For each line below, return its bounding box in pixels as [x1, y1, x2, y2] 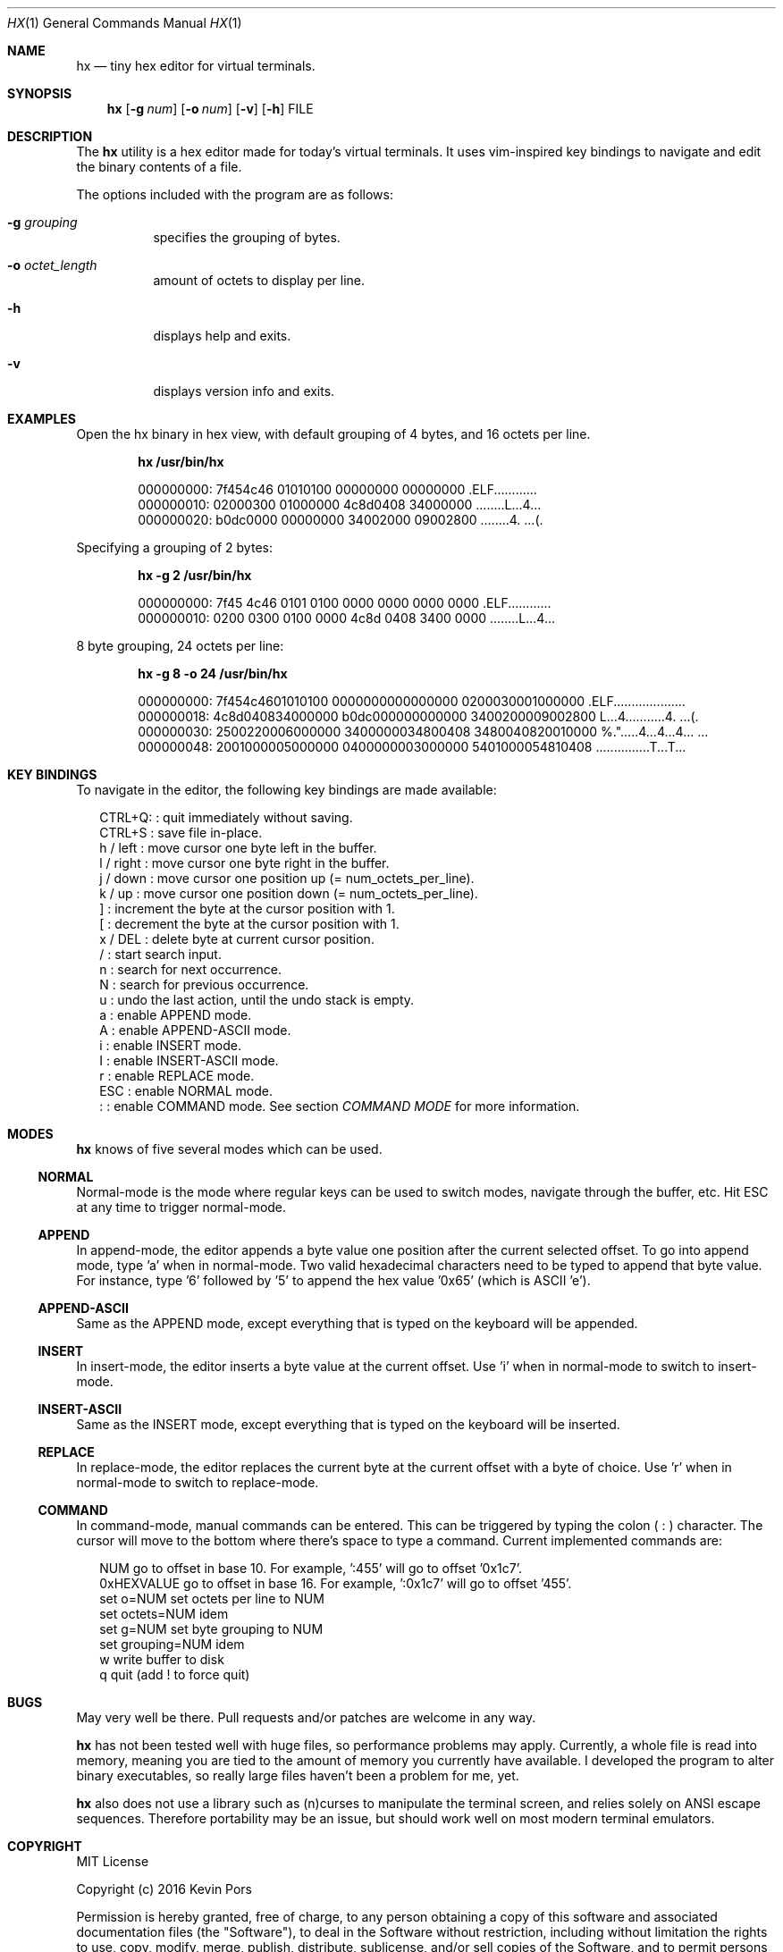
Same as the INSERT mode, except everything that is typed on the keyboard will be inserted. [76, 1417, 620, 1432]
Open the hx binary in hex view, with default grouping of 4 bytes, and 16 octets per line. [76, 426, 591, 442]
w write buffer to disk [99, 1652, 224, 1667]
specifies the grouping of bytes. [153, 230, 341, 245]
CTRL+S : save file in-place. [99, 825, 263, 840]
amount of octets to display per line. [153, 273, 366, 288]
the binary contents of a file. [76, 159, 242, 174]
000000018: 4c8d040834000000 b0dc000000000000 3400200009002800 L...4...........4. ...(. [138, 709, 699, 724]
